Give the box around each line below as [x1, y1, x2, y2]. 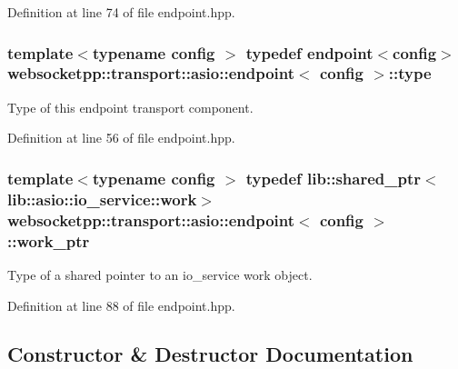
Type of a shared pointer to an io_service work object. [7, 264, 313, 284]
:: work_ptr [7, 229, 90, 252]
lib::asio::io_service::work [7, 187, 197, 210]
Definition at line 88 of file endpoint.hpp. [7, 295, 235, 314]
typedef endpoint [245, 41, 373, 64]
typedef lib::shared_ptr [245, 166, 421, 189]
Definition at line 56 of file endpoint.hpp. [7, 128, 235, 147]
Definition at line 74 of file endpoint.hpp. [7, 3, 235, 21]
